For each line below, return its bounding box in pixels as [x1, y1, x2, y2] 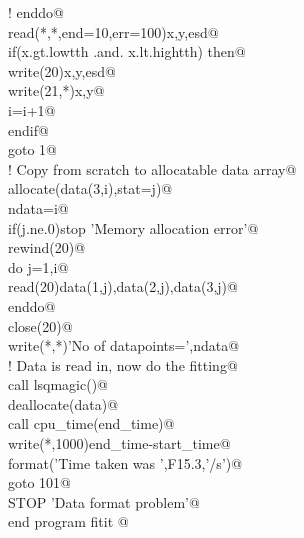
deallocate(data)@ [8, 393, 119, 414]
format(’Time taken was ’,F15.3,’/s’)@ [8, 452, 243, 473]
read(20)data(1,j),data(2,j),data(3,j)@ [8, 276, 238, 297]
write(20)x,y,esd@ [8, 60, 116, 81]
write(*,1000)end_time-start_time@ [8, 433, 231, 454]
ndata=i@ [8, 197, 69, 218]
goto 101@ [8, 472, 71, 493]
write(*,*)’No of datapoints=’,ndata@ [8, 335, 240, 356]
